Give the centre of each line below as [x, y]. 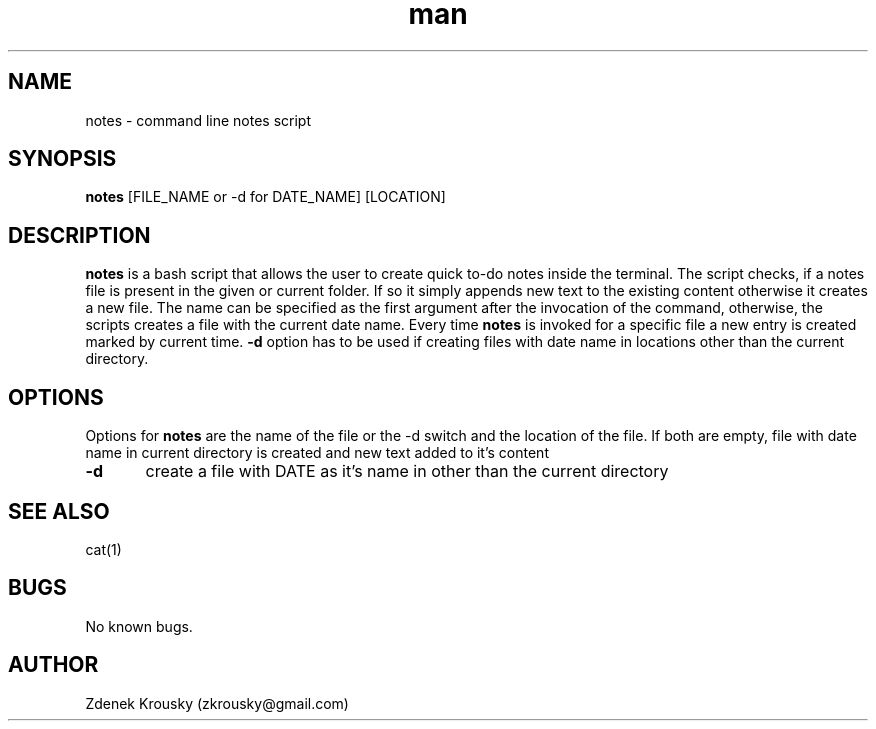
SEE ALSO [59, 511]
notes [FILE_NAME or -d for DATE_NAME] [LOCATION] [265, 197]
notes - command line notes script [198, 120]
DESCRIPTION [79, 235]
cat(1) [103, 549]
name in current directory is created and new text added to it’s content [317, 453]
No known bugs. [139, 626]
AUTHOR [53, 665]
